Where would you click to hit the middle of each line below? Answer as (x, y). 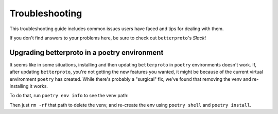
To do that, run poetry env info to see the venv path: (69, 96)
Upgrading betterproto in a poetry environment (86, 52)
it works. (39, 86)
